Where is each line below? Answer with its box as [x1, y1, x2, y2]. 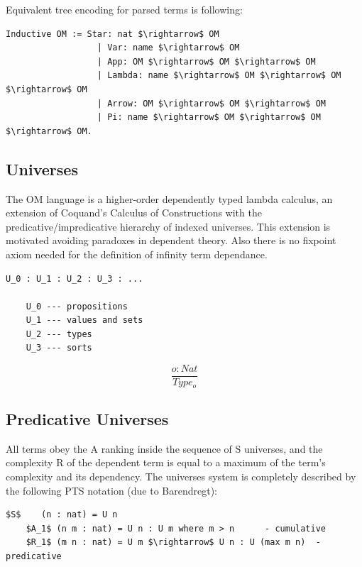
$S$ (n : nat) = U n [6, 510, 118, 520]
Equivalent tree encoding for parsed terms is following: [6, 2, 243, 16]
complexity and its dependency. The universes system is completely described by [6, 468, 356, 483]
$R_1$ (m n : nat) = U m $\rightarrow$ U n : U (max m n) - [26, 537, 321, 548]
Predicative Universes [6, 407, 169, 429]
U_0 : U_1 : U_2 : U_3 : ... [6, 273, 143, 284]
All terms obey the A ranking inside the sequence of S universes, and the [6, 441, 323, 456]
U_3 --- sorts [26, 343, 92, 353]
